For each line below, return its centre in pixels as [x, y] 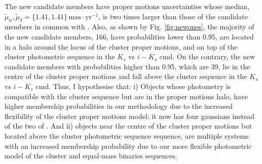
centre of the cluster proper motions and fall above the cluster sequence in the [126, 76]
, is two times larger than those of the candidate [173, 16]
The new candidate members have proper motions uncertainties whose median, [127, 6]
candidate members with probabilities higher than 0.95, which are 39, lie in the [127, 66]
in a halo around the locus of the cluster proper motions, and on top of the [121, 46]
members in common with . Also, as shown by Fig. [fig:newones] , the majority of [129, 27]
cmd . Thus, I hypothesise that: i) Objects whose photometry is [133, 86]
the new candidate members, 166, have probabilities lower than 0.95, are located [129, 36]
